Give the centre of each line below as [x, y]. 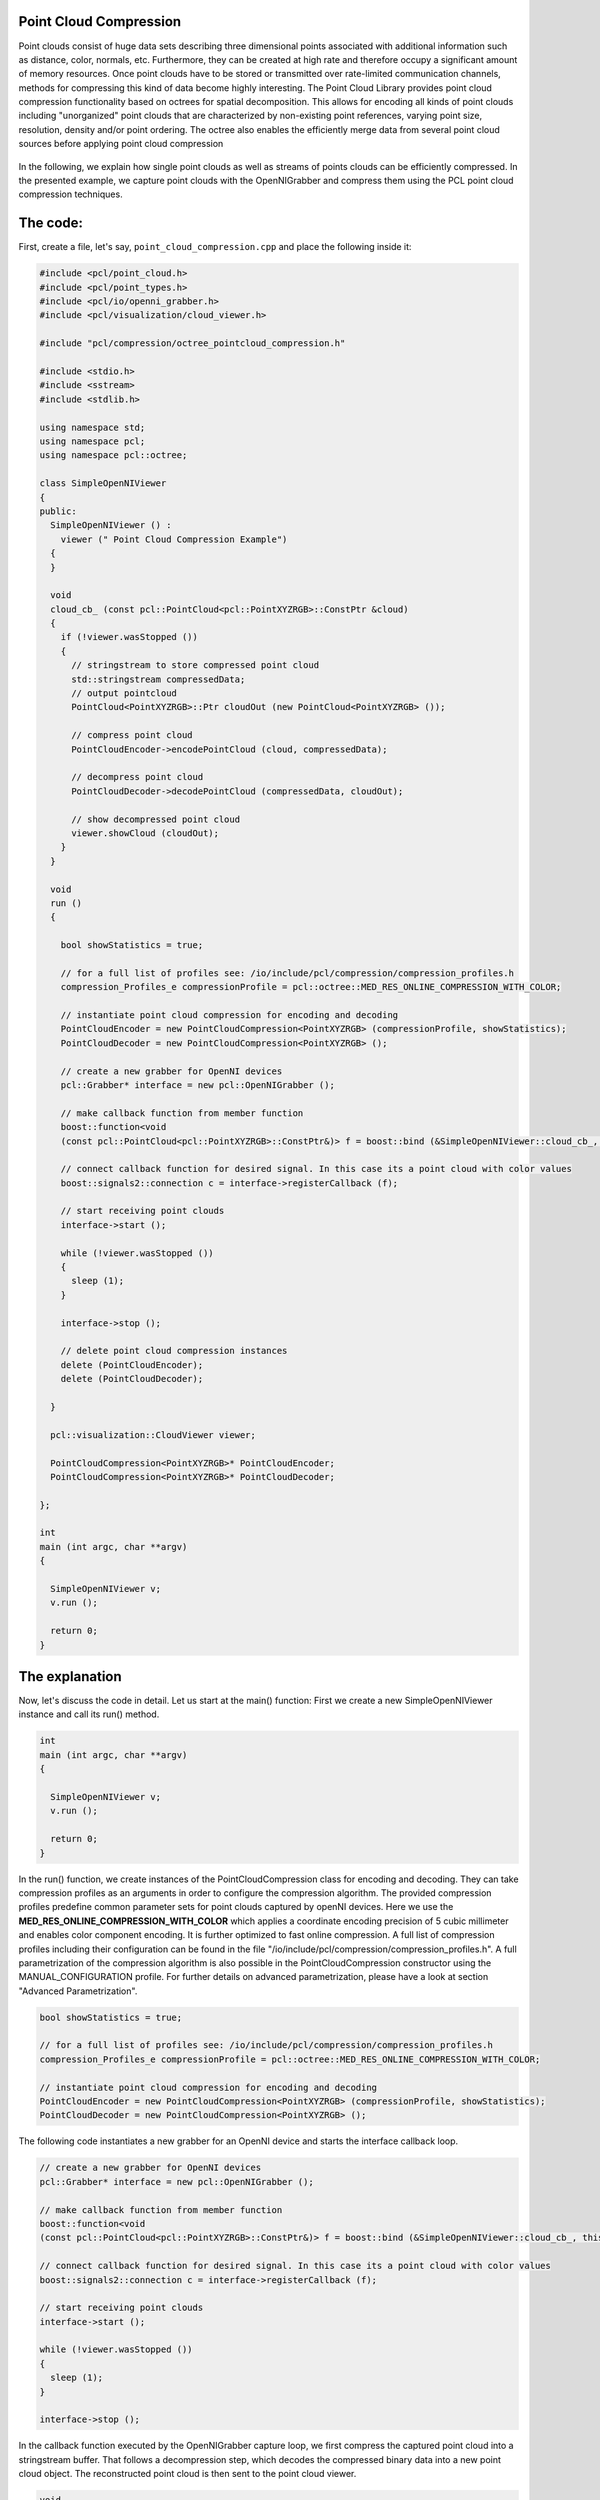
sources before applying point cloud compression [121, 144]
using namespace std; [92, 427]
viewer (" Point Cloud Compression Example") [174, 539]
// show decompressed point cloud [155, 819]
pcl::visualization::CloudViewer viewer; [153, 1434]
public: [58, 511]
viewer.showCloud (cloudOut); [145, 833]
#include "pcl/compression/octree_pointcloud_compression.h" [192, 343]
